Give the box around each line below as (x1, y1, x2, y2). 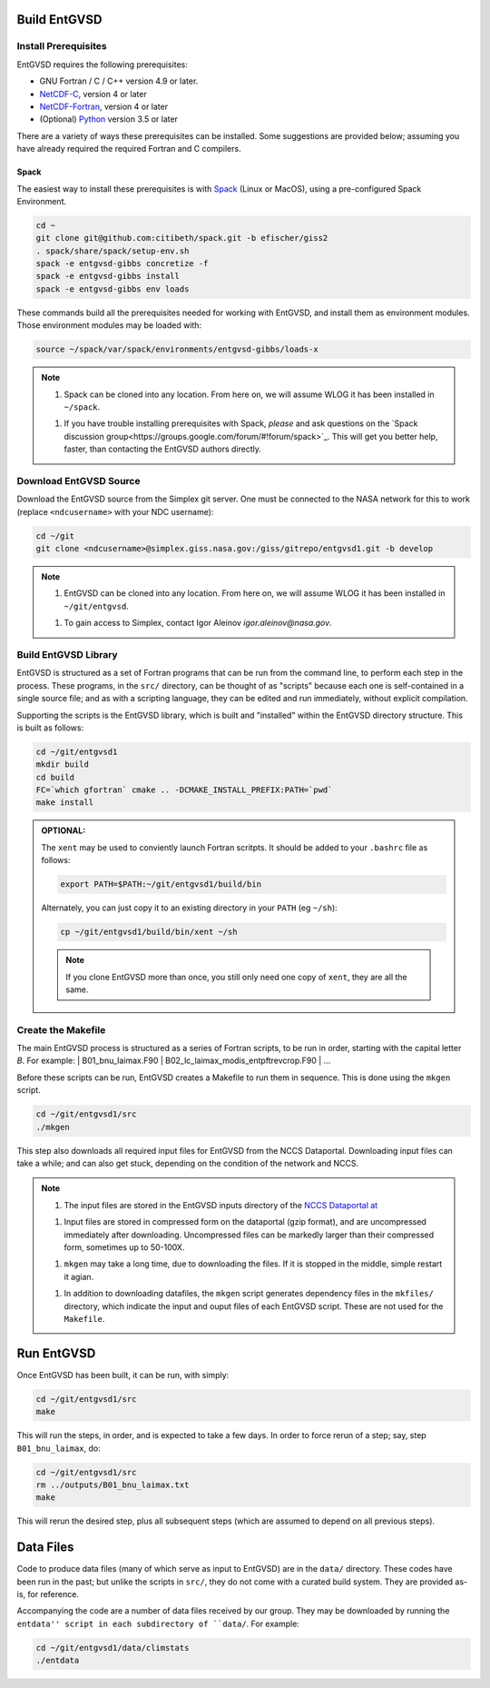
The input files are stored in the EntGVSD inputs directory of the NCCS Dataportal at (64, 1199, 378, 1210)
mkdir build (35, 760, 90, 770)
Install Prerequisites (16, 40, 108, 53)
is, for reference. (16, 1588, 79, 1599)
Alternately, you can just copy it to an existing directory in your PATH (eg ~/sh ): (41, 902, 338, 913)
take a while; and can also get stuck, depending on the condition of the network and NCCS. (16, 1157, 358, 1168)
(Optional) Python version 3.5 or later (39, 114, 179, 124)
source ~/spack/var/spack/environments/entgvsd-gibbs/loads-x (35, 344, 318, 354)
